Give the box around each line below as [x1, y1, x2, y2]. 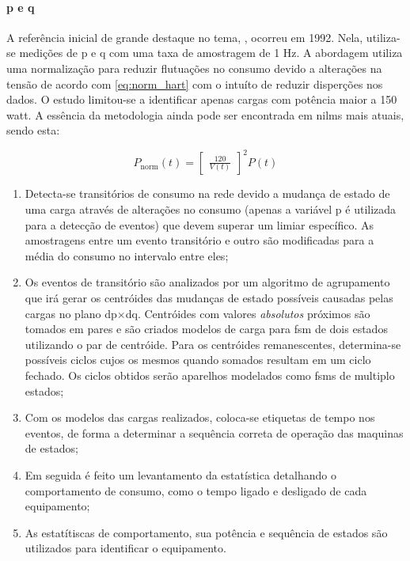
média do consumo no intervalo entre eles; [25, 247, 229, 263]
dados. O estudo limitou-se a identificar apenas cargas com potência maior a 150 [6, 91, 397, 108]
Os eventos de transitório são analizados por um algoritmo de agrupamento [25, 274, 390, 290]
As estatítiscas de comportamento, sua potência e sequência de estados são [25, 524, 388, 540]
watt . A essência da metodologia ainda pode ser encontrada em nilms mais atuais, [6, 106, 404, 123]
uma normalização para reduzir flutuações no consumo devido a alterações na [6, 59, 382, 76]
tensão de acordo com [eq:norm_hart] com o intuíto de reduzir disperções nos [6, 75, 383, 92]
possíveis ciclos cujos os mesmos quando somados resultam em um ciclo [25, 351, 371, 368]
